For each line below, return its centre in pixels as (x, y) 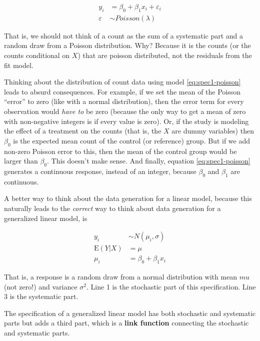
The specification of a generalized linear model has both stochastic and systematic (130, 313)
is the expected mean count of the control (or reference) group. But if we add (132, 140)
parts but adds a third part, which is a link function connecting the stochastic (126, 323)
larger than (21, 161)
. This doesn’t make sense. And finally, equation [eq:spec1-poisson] (149, 161)
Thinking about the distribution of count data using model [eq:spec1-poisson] (122, 82)
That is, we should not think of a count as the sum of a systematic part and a (124, 35)
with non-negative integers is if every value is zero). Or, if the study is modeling (126, 121)
